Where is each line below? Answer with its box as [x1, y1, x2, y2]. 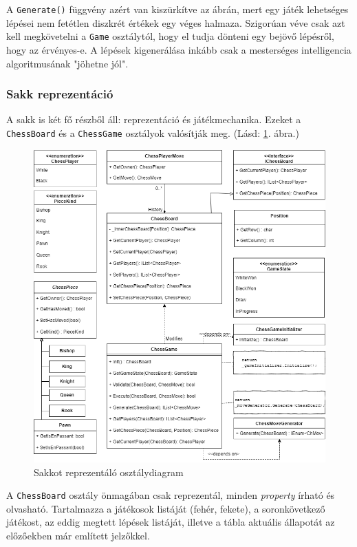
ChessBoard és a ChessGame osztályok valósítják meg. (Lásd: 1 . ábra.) [6, 125, 299, 140]
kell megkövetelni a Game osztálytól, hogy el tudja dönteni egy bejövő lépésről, [6, 29, 334, 43]
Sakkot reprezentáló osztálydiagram [34, 464, 184, 479]
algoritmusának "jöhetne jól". [6, 56, 129, 70]
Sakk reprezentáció [6, 85, 113, 103]
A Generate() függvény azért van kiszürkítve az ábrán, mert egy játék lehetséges [6, 2, 349, 16]
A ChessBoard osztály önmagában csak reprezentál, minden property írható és [6, 488, 335, 502]
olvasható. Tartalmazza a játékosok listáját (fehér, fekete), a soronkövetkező [6, 501, 325, 515]
